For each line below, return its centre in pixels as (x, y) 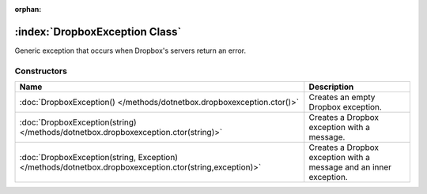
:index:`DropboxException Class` (98, 32)
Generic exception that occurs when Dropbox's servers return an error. (130, 50)
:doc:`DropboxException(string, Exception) (98, 158)
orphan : (28, 9)
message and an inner (350, 167)
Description (331, 87)
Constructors (41, 71)
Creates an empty (342, 97)
